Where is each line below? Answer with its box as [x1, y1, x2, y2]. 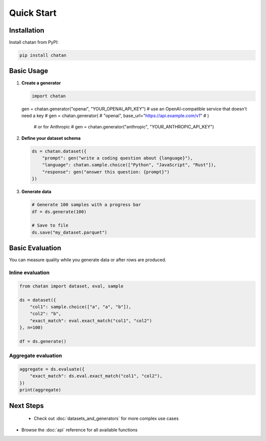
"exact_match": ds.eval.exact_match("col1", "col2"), [30, 373, 163, 379]
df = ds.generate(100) [32, 209, 87, 214]
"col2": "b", [30, 311, 62, 317]
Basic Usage [9, 67, 48, 75]
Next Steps [9, 401, 44, 410]
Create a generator [21, 80, 61, 86]
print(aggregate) [19, 387, 62, 393]
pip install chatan [19, 52, 66, 58]
